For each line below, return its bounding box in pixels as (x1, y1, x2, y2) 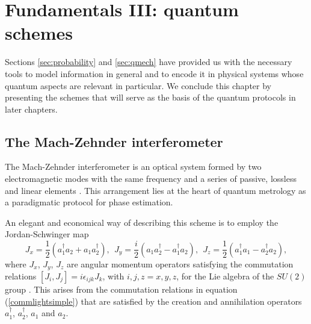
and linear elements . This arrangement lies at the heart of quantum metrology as (5, 184, 306, 196)
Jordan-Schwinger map (5, 228, 89, 240)
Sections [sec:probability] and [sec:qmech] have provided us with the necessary (5, 55, 292, 68)
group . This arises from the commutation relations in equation (5, 282, 238, 295)
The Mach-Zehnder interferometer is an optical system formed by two (5, 160, 262, 173)
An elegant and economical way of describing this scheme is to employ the (5, 216, 279, 228)
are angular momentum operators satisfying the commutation (66, 257, 294, 270)
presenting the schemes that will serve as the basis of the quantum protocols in (5, 91, 296, 104)
